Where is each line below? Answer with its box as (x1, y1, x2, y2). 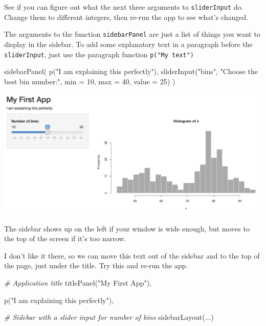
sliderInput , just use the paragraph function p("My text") (4, 49, 194, 59)
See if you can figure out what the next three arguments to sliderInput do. (4, 2, 243, 12)
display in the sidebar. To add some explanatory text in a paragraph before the (4, 38, 253, 49)
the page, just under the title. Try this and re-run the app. (4, 260, 188, 271)
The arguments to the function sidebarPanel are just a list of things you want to (4, 29, 260, 39)
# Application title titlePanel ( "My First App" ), (4, 277, 151, 288)
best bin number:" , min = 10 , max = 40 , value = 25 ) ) (4, 76, 175, 86)
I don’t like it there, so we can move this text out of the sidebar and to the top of (4, 250, 260, 261)
